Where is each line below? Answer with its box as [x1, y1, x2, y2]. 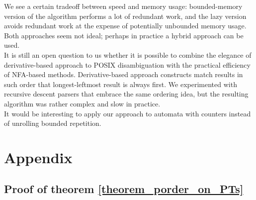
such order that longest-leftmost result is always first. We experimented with [4, 79, 237, 89]
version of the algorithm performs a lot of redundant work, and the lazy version [4, 10, 247, 21]
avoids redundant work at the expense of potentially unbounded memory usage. [4, 20, 247, 31]
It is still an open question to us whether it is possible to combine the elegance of [4, 49, 252, 60]
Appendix [4, 147, 73, 167]
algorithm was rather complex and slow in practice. [4, 98, 161, 108]
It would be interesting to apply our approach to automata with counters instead [4, 108, 251, 118]
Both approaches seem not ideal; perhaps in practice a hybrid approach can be [4, 30, 244, 40]
